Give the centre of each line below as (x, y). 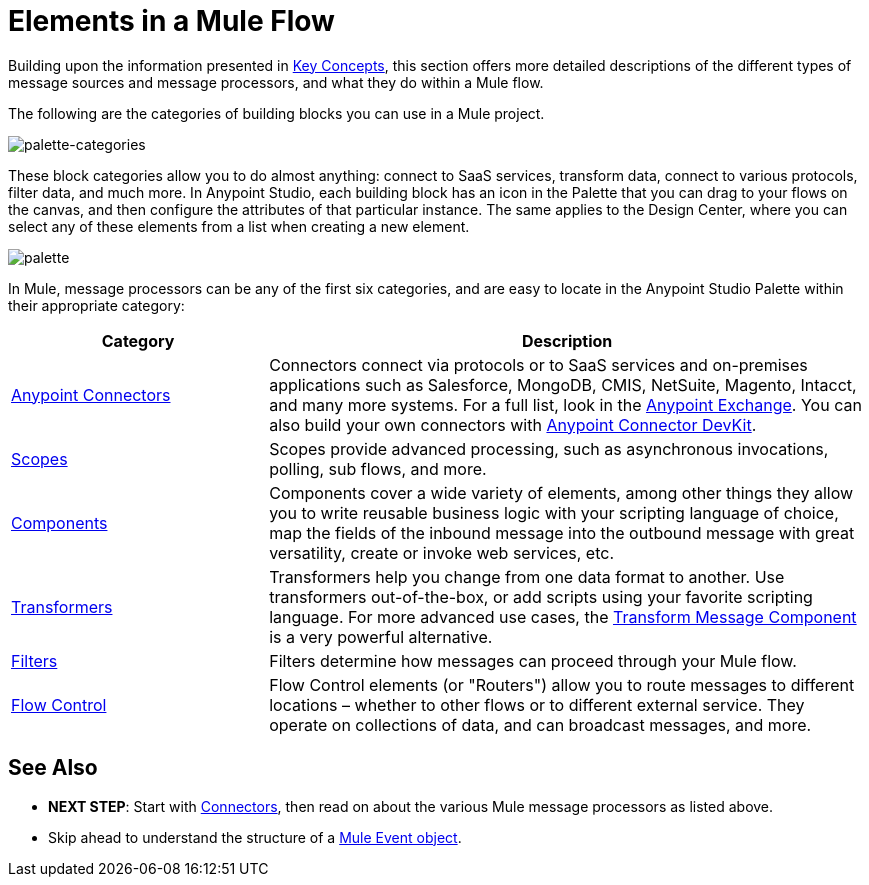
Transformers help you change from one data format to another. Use (527, 576)
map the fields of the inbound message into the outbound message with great (562, 532)
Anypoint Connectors (91, 394)
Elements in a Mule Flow (171, 21)
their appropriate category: (96, 305)
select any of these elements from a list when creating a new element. (239, 226)
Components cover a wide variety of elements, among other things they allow (561, 492)
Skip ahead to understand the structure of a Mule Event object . (255, 837)
